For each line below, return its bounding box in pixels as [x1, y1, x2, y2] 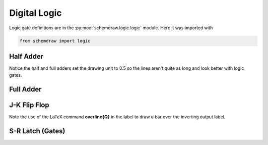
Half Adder [9, 52, 44, 60]
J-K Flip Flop [9, 101, 50, 109]
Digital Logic [9, 7, 62, 18]
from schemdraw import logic [19, 38, 91, 44]
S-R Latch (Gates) [9, 127, 66, 136]
